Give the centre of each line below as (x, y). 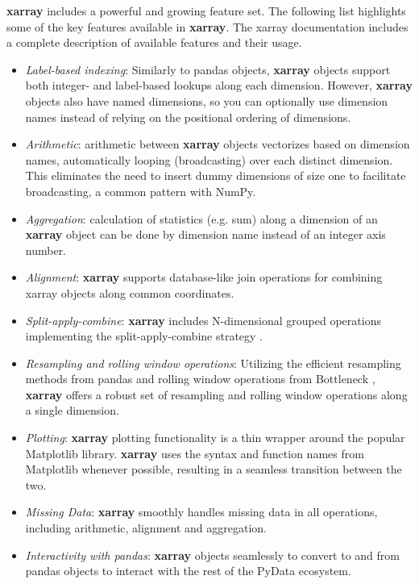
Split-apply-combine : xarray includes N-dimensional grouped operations (203, 320)
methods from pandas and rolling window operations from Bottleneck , (200, 379)
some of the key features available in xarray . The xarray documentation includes (207, 26)
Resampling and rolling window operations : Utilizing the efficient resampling (213, 363)
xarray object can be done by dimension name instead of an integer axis (205, 234)
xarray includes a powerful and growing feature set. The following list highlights (206, 10)
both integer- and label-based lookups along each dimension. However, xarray (219, 85)
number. (46, 250)
